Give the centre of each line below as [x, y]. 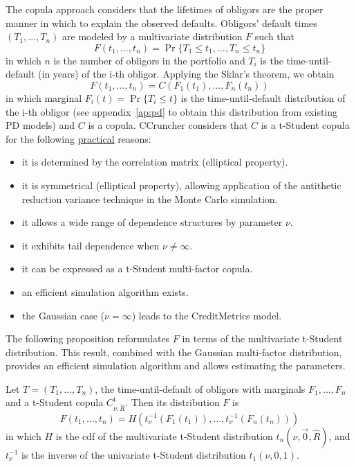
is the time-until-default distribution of [263, 97]
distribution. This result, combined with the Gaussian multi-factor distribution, [174, 352]
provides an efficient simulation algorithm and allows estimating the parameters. [176, 365]
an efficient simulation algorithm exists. [105, 291]
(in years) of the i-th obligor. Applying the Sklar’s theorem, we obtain [186, 74]
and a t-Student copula [55, 402]
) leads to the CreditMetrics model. [207, 315]
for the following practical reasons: [78, 138]
